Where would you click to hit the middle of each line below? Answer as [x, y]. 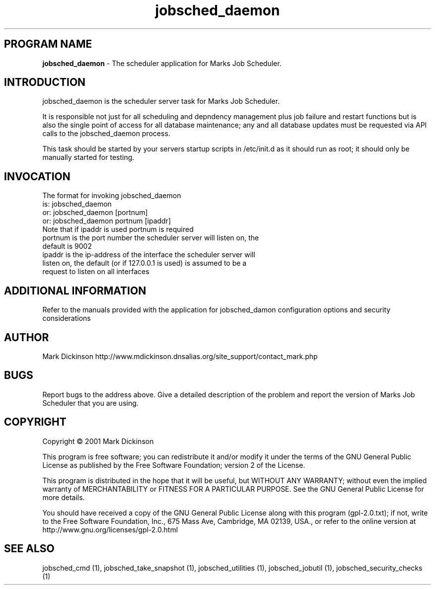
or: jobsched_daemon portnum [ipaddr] [107, 221]
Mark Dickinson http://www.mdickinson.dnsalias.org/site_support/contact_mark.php [180, 356]
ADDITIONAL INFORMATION [75, 291]
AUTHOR [27, 337]
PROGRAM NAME [48, 44]
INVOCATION [37, 176]
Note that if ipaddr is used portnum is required [118, 229]
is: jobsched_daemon [77, 204]
